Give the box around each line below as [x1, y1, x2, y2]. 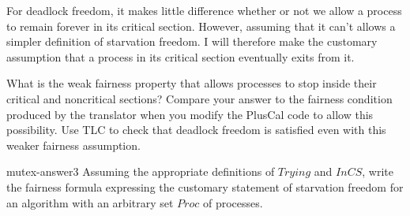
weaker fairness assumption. [6, 136, 141, 153]
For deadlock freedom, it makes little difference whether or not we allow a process [6, 2, 402, 18]
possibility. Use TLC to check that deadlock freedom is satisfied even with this [6, 121, 386, 138]
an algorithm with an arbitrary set [6, 194, 174, 210]
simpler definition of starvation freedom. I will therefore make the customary [6, 33, 378, 50]
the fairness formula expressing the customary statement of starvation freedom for [6, 178, 404, 195]
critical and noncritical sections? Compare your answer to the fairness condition [6, 90, 393, 106]
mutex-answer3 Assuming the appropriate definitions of [6, 163, 275, 180]
